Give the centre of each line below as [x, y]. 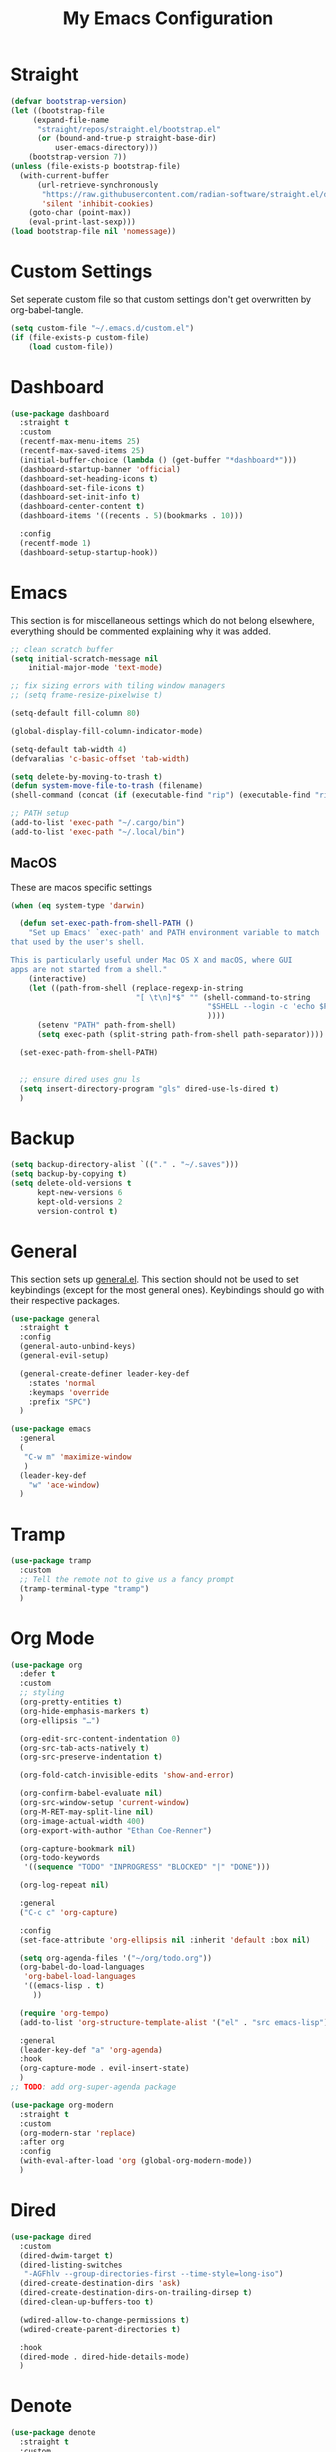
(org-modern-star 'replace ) [78, 2133]
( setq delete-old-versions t [71, 1183]
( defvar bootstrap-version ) [69, 101]
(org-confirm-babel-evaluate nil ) [91, 1793]
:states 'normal [62, 1383]
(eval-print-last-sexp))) [82, 222]
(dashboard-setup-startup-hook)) [89, 552]
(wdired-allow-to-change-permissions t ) [104, 2320]
